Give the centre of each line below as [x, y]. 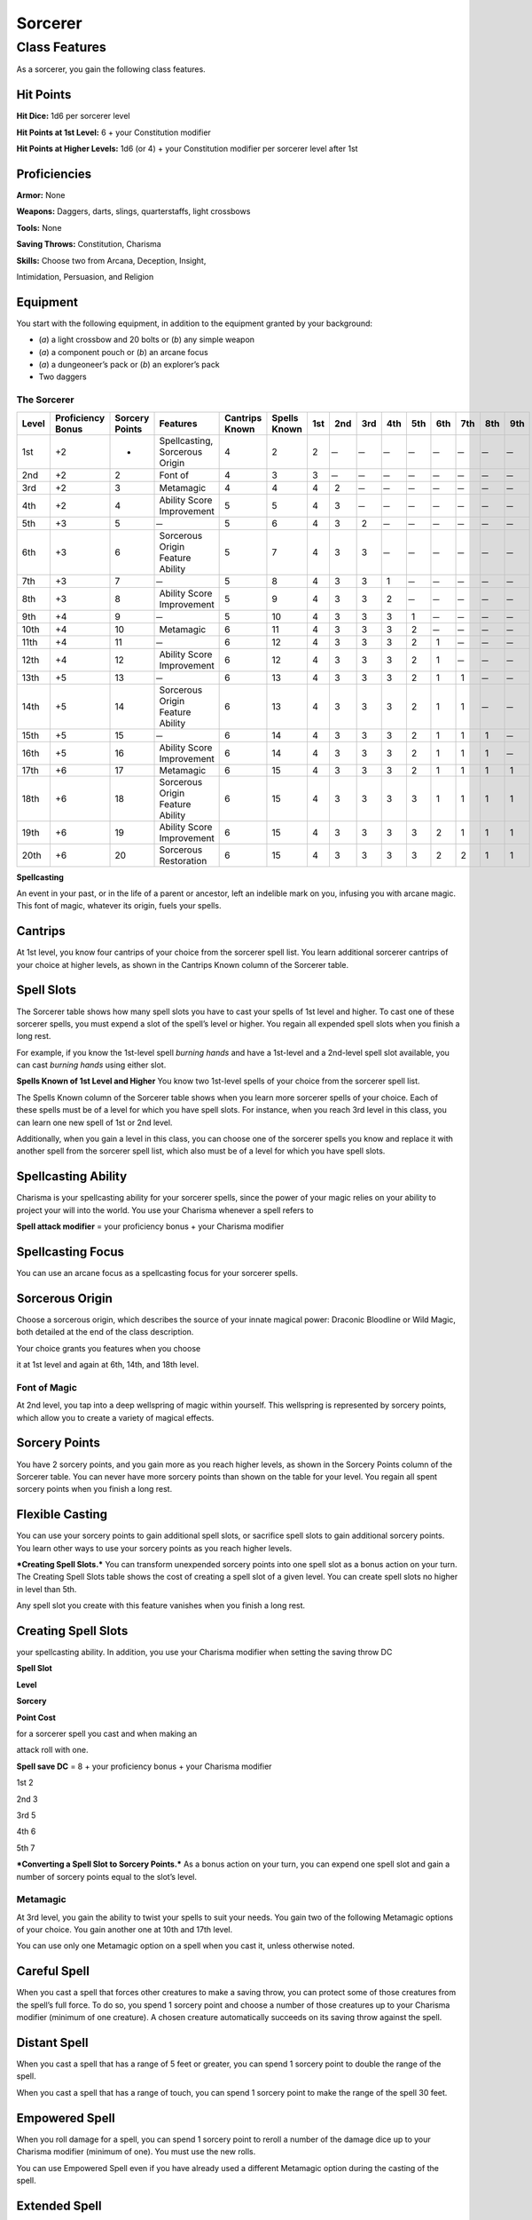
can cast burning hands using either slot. [91, 1065]
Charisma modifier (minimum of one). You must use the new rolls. [136, 2152]
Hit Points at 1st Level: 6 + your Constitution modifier [114, 132]
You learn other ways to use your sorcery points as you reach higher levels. [154, 1548]
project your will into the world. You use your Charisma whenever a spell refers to [165, 1210]
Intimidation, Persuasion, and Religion [85, 276]
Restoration [183, 860]
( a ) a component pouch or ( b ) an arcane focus [123, 352]
